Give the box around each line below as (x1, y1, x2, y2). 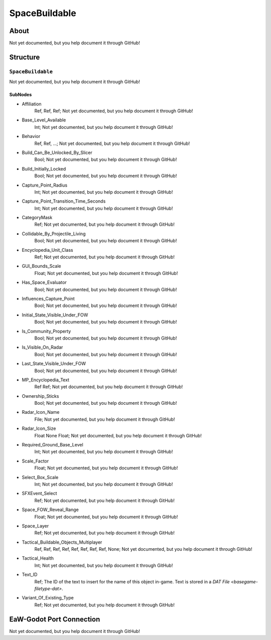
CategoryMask (22, 215, 53, 221)
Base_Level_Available (22, 117, 66, 123)
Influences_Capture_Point (22, 295, 75, 301)
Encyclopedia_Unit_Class (22, 247, 73, 253)
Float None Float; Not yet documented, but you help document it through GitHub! (34, 432, 202, 438)
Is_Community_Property (22, 328, 71, 334)
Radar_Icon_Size (22, 425, 56, 431)
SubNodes (9, 92, 32, 98)
